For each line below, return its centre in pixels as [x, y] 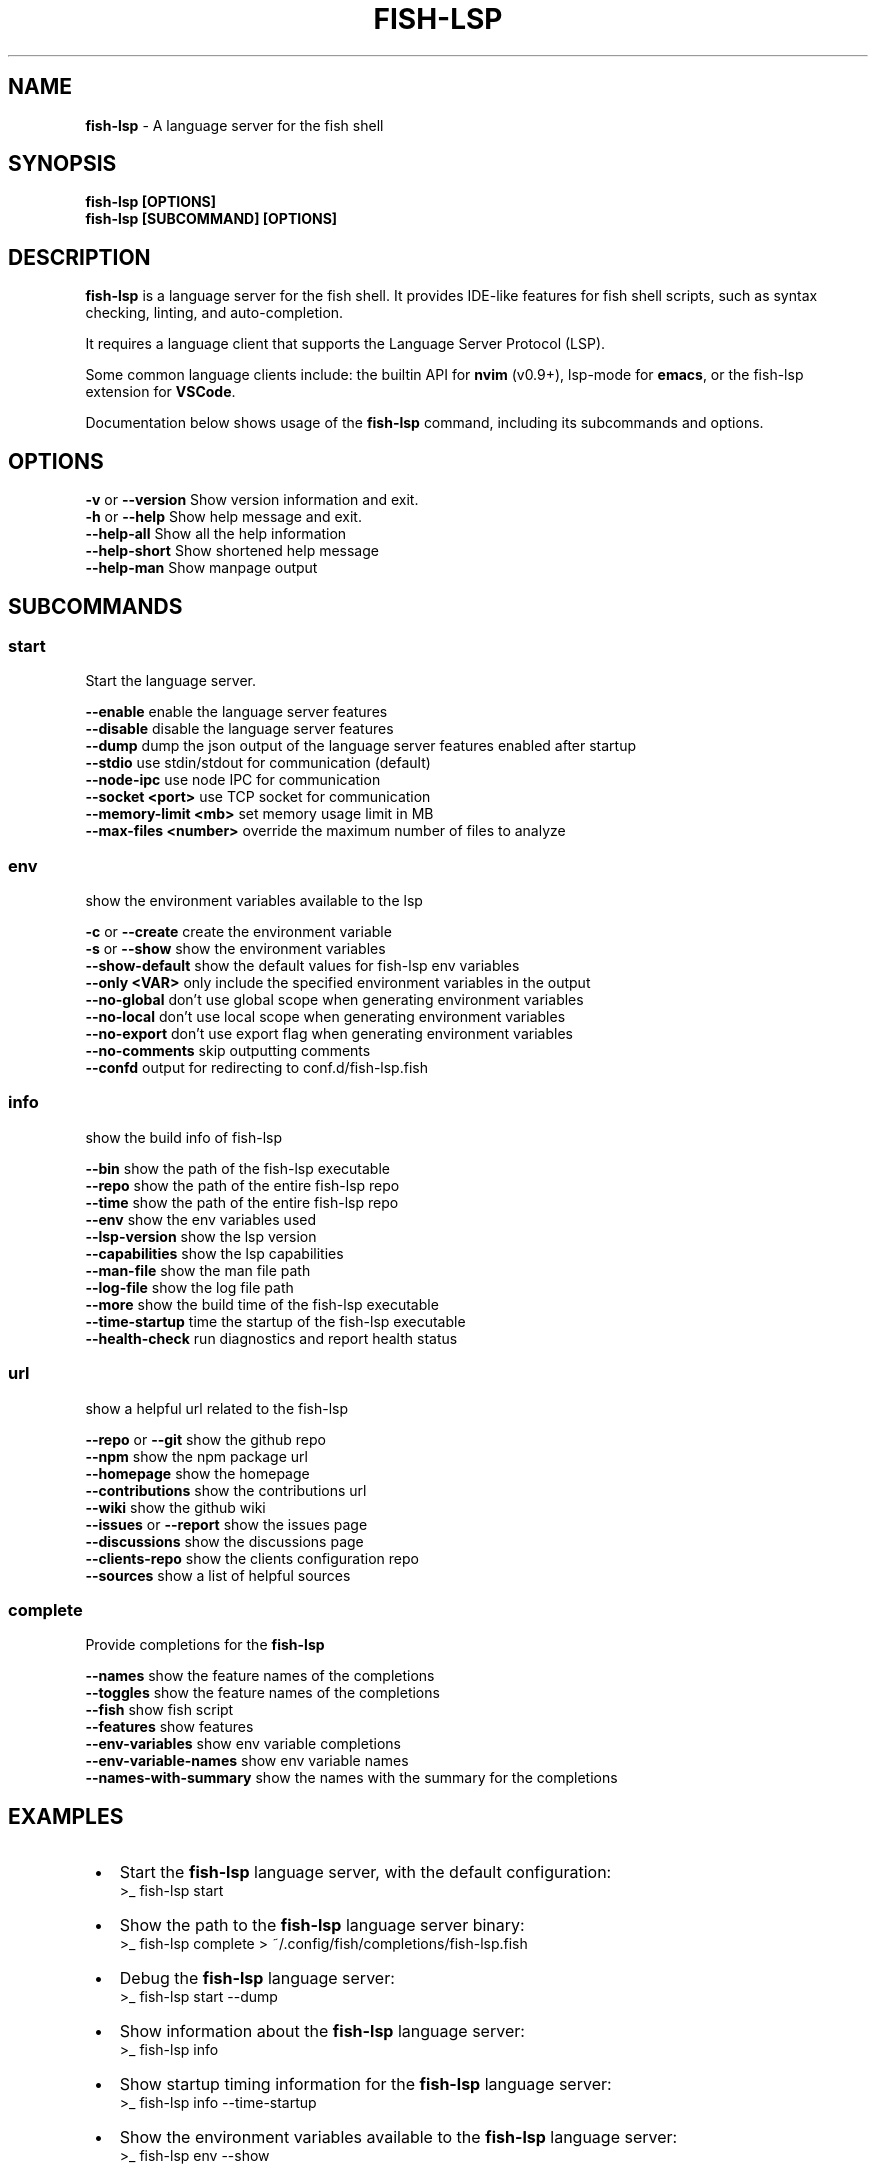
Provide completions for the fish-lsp [205, 1645]
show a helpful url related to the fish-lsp [217, 1408]
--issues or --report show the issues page [226, 1524]
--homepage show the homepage [197, 1473]
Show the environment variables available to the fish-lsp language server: [398, 2137]
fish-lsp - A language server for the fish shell [234, 125]
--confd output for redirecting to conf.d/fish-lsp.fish [256, 1068]
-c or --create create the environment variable [238, 932]
